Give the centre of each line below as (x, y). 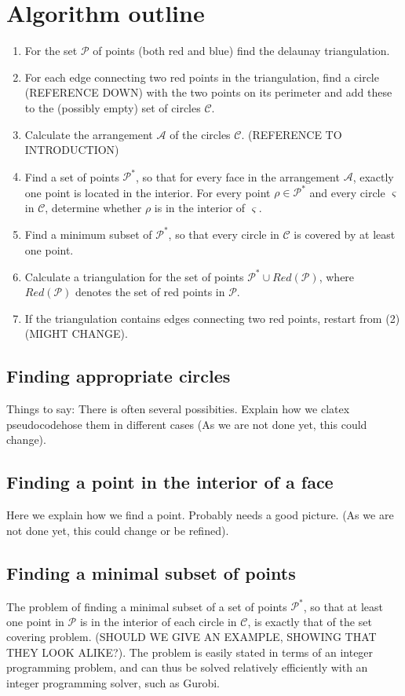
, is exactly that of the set (310, 621)
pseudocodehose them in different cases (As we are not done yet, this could (187, 424)
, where (337, 276)
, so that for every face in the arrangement (237, 176)
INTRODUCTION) (72, 150)
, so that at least (343, 606)
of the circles (200, 134)
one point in (35, 621)
